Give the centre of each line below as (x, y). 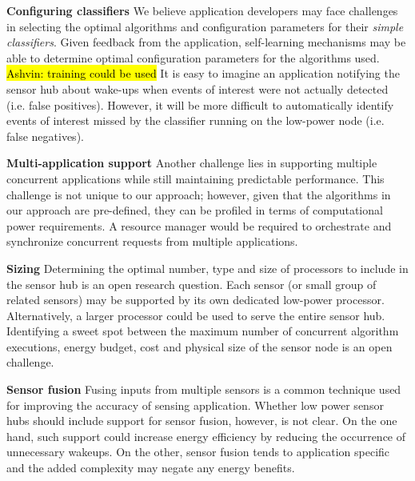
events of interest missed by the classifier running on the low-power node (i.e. (196, 120)
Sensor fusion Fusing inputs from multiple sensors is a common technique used (204, 389)
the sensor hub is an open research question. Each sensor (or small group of (192, 284)
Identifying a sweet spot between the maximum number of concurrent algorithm (203, 331)
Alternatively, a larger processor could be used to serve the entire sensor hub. (196, 315)
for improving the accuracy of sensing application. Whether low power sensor (195, 405)
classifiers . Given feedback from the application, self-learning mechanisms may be (206, 42)
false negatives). (45, 136)
